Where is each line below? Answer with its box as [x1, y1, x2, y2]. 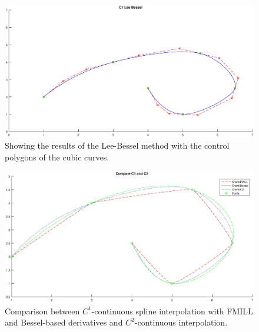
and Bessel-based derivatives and [5, 316, 123, 328]
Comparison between [5, 304, 80, 317]
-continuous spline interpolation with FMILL [91, 304, 253, 317]
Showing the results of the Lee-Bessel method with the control [5, 139, 230, 152]
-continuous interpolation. [134, 316, 228, 328]
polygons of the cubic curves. [5, 150, 109, 163]
